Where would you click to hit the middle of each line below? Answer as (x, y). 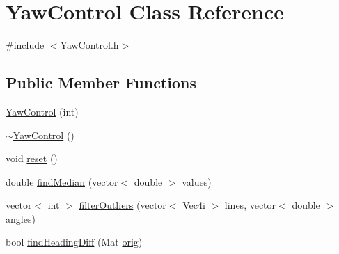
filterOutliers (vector (123, 205)
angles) (21, 218)
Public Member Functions (101, 82)
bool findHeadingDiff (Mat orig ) (74, 242)
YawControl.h (89, 45)
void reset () (32, 158)
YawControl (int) (42, 111)
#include (25, 45)
